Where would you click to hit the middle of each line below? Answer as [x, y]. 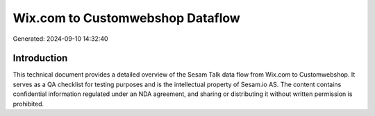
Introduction [40, 58]
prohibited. [28, 104]
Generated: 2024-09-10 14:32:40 [60, 39]
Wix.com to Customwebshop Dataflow [127, 18]
